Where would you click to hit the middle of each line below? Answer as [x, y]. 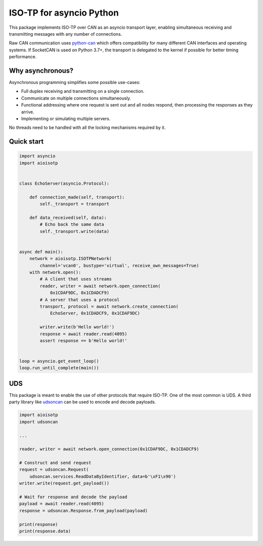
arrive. [28, 112]
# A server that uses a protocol [80, 300]
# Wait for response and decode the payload [73, 497]
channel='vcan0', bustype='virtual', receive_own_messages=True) [119, 265]
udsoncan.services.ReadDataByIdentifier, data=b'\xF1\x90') [103, 476]
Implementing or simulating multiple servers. [66, 118]
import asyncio [37, 156]
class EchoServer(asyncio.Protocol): [64, 183]
